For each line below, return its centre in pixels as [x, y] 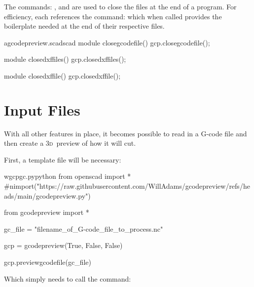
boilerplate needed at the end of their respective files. [84, 26]
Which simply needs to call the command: [68, 278]
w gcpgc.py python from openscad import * [68, 176]
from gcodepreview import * [47, 212]
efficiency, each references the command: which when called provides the [113, 16]
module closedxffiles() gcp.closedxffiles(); [65, 59]
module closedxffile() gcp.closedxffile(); [62, 75]
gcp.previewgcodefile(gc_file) [48, 262]
